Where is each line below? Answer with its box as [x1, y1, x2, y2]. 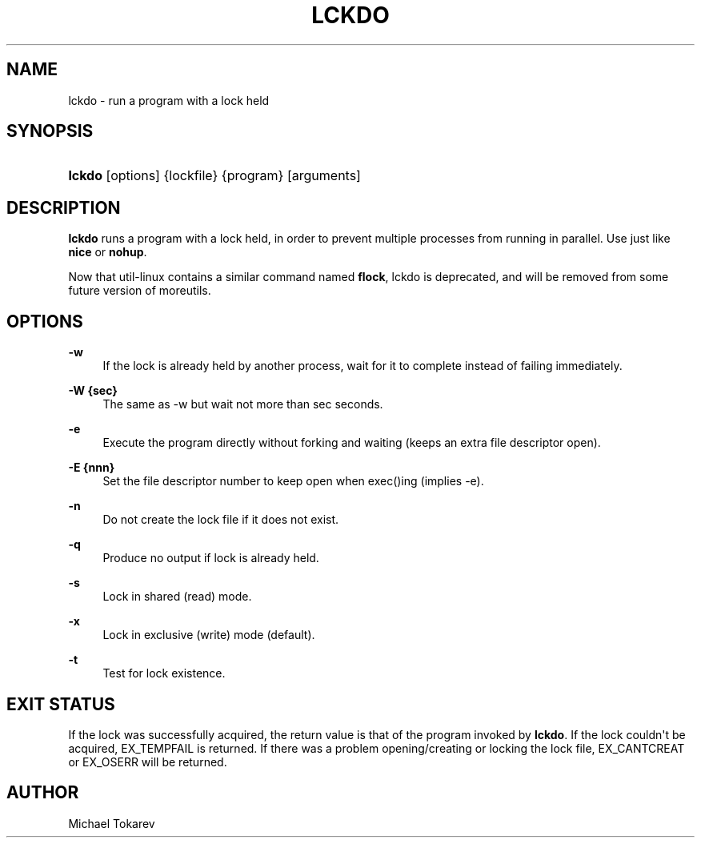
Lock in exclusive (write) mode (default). [102, 628, 315, 642]
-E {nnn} [68, 460, 115, 475]
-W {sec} [68, 384, 118, 398]
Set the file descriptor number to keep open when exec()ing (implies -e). [102, 474, 484, 488]
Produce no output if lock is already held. [102, 551, 319, 565]
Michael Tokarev [68, 816, 155, 830]
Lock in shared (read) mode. [102, 589, 252, 604]
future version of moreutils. [68, 283, 211, 298]
